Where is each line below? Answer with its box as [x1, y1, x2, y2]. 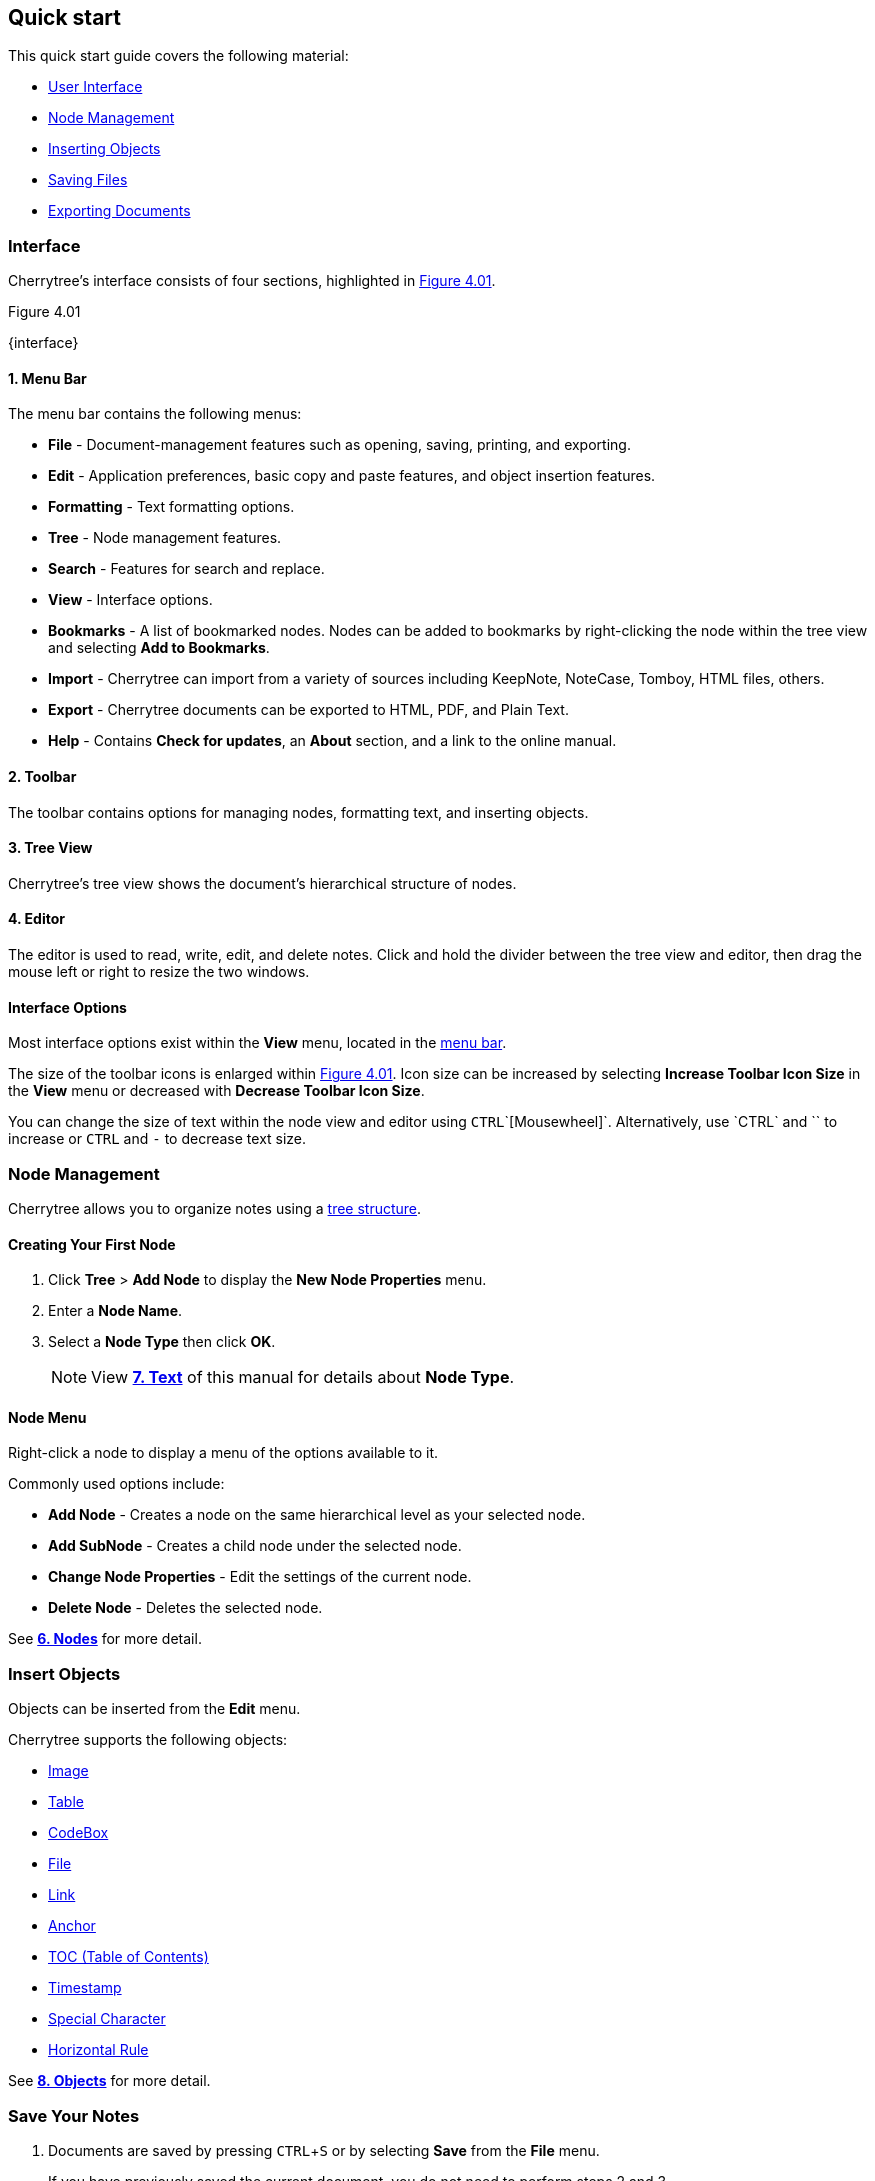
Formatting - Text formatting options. [48, 498, 295, 516]
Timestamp [48, 1979, 122, 1997]
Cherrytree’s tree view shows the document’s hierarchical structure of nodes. [8, 874, 517, 892]
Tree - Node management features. [48, 529, 282, 547]
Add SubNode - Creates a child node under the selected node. [48, 1537, 462, 1555]
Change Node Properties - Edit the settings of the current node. [48, 1568, 472, 1586]
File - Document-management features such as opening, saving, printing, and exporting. [48, 436, 631, 454]
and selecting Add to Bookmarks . [48, 639, 270, 657]
